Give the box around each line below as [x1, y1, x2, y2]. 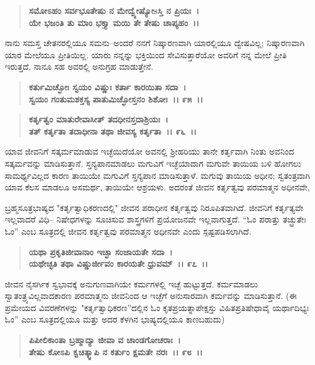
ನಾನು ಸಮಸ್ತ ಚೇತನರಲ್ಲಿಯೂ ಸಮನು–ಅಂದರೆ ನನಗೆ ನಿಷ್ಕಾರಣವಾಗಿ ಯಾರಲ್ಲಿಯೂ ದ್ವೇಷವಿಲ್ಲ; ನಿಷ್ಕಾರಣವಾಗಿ [5, 36, 305, 49]
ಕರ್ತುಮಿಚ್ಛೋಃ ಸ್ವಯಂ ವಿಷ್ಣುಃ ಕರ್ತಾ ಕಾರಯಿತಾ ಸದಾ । [28, 80, 187, 93]
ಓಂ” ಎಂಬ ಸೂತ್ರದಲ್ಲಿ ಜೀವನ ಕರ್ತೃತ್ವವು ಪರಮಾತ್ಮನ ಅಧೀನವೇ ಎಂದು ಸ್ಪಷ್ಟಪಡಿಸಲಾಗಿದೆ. [5, 224, 251, 237]
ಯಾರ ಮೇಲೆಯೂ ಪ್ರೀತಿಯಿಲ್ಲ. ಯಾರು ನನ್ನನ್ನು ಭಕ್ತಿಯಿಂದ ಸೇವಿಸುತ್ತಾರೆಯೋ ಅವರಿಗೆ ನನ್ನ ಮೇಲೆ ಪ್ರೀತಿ [5, 48, 287, 61]
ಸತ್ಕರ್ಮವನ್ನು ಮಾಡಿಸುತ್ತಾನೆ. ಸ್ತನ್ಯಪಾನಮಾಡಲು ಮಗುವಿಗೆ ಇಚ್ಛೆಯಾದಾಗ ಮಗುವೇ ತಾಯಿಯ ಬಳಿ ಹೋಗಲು [5, 156, 302, 169]
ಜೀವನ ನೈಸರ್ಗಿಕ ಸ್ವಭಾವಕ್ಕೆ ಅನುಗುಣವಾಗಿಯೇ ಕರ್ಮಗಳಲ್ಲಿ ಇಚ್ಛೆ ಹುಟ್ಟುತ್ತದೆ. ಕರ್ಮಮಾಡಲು [5, 277, 258, 290]
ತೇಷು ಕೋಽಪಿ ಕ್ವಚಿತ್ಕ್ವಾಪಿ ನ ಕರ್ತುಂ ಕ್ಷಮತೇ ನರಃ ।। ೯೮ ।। [28, 345, 203, 358]
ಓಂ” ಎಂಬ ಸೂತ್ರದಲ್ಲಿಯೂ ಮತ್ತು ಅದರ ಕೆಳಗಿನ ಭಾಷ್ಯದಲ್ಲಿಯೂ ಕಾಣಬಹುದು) [5, 313, 225, 326]
